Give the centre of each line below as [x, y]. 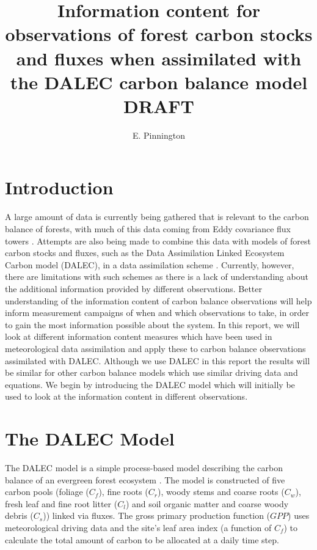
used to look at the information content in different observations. [126, 396]
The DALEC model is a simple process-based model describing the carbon [144, 468]
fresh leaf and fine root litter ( [61, 503]
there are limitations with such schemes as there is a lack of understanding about [157, 277]
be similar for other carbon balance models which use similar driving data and [151, 372]
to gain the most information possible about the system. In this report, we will [152, 324]
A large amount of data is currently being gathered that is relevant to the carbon [157, 217]
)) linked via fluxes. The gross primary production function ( [157, 515]
